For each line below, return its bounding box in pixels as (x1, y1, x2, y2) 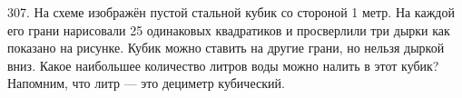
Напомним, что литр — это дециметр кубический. (7, 73, 285, 93)
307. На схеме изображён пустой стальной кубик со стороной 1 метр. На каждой (7, 3, 455, 21)
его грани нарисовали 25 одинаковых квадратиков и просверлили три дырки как (7, 20, 450, 39)
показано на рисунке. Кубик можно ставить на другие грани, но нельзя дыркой (7, 38, 445, 57)
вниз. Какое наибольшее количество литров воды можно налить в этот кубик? (7, 55, 439, 74)
